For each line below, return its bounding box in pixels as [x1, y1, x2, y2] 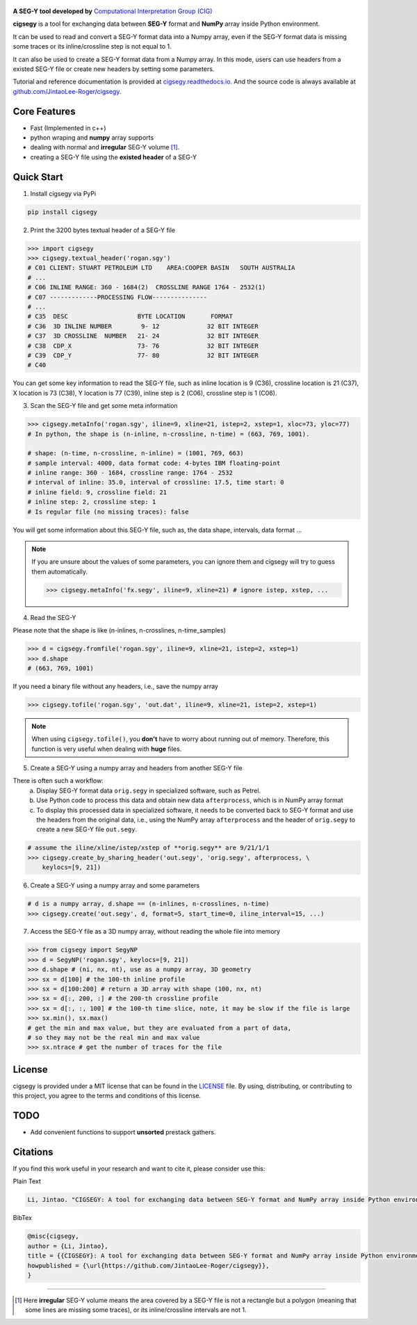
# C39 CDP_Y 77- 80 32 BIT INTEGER [27, 351, 259, 359]
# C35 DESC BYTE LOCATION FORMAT [27, 313, 233, 320]
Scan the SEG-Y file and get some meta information [30, 402, 178, 410]
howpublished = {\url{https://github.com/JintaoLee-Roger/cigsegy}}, [27, 1262, 270, 1269]
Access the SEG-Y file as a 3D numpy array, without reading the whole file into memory [30, 927, 281, 936]
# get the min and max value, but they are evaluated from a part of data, [27, 1024, 292, 1032]
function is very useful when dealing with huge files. [31, 745, 182, 753]
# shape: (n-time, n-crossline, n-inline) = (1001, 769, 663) [27, 449, 244, 457]
